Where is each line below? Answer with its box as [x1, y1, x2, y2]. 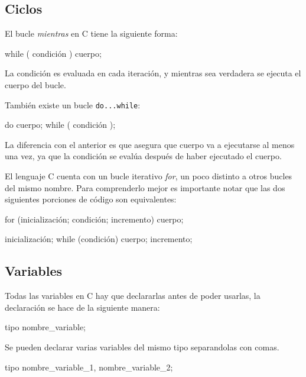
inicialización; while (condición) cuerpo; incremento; [5, 233, 193, 245]
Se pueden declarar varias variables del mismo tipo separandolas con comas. [5, 340, 279, 353]
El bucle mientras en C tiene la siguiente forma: [5, 27, 178, 40]
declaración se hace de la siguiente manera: [5, 301, 160, 313]
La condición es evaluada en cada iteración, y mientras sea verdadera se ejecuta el [5, 67, 301, 79]
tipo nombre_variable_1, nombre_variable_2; [5, 360, 173, 373]
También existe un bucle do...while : [5, 98, 141, 111]
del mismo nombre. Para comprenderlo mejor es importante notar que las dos [5, 181, 285, 194]
